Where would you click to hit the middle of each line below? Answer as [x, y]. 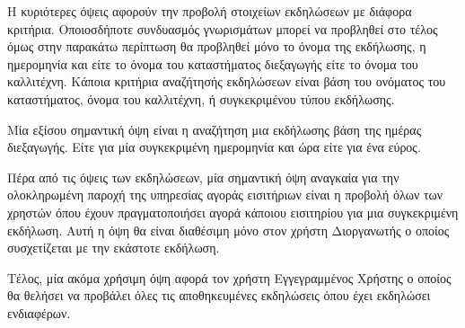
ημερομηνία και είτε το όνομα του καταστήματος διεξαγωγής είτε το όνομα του [213, 63]
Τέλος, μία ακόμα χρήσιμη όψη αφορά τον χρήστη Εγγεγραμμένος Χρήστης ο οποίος [229, 277]
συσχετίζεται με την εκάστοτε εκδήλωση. [114, 248]
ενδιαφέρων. [39, 312]
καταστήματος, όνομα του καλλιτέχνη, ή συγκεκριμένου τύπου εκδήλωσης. [201, 98]
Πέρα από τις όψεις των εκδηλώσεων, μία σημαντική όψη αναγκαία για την [203, 177]
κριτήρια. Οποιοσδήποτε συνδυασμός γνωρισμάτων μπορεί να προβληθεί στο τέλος [223, 28]
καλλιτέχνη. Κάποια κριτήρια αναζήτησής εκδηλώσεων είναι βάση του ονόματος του [227, 81]
